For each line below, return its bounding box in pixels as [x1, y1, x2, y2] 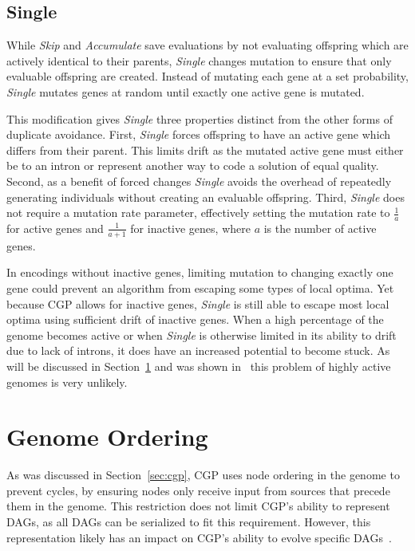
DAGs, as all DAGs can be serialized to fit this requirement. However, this [6, 514, 371, 530]
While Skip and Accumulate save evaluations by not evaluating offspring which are [6, 37, 409, 53]
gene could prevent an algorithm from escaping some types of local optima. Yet [6, 279, 394, 296]
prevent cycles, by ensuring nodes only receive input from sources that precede [6, 482, 390, 498]
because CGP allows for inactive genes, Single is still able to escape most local [6, 295, 389, 312]
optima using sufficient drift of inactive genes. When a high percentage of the [6, 311, 384, 328]
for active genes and [6, 219, 104, 236]
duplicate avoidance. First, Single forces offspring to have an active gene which [6, 126, 391, 143]
